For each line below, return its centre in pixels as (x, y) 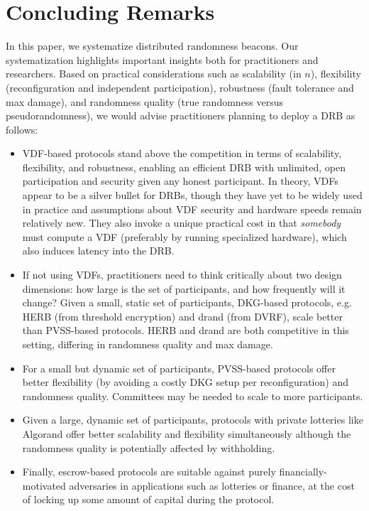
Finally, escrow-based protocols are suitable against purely (149, 472)
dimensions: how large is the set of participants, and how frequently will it (184, 288)
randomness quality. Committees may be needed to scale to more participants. (193, 396)
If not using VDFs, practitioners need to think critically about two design (182, 275)
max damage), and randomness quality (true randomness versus (145, 101)
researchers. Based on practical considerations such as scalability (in (154, 74)
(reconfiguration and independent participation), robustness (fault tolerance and (180, 87)
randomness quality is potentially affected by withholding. (149, 447)
